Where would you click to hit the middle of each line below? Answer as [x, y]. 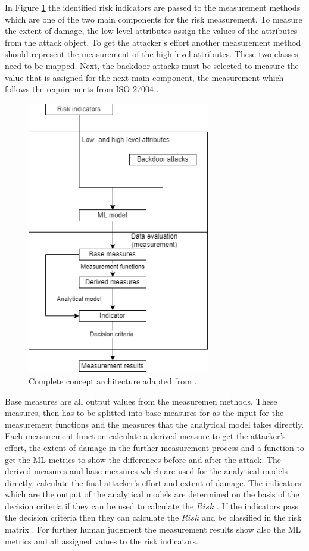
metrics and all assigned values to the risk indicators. [102, 541]
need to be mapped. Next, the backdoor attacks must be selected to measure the [152, 65]
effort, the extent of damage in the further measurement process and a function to [154, 447]
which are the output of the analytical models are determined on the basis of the [152, 494]
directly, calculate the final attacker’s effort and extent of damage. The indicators [153, 482]
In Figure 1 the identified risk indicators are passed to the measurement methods [153, 7]
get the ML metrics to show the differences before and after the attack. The [143, 459]
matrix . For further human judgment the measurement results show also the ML [153, 529]
